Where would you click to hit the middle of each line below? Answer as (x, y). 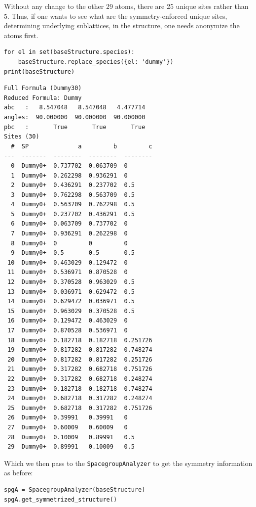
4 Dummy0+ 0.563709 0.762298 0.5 (73, 205)
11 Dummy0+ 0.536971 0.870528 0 (68, 272)
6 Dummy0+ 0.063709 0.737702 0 (69, 224)
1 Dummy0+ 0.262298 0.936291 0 (69, 175)
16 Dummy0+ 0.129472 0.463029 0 (68, 321)
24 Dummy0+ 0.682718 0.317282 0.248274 (80, 398)
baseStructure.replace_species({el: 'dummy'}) (96, 62)
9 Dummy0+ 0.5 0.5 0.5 (73, 253)
